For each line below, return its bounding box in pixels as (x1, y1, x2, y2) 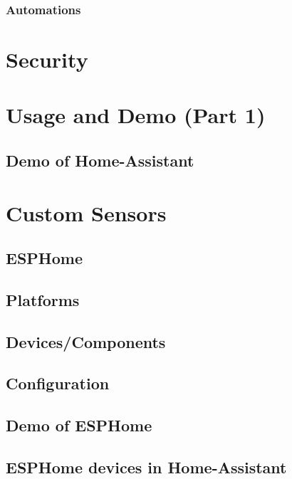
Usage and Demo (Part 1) (6, 100, 266, 130)
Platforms (6, 288, 80, 310)
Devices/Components (6, 330, 166, 352)
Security (6, 45, 88, 74)
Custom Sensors (6, 198, 167, 227)
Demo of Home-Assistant (6, 149, 194, 171)
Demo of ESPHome (6, 414, 152, 436)
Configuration (6, 372, 110, 394)
